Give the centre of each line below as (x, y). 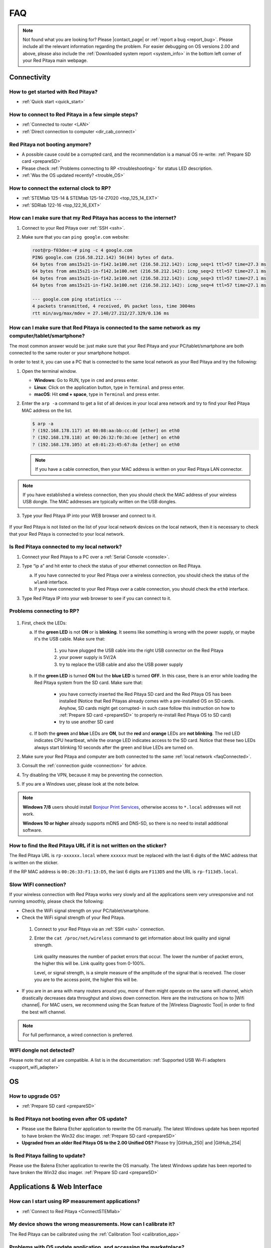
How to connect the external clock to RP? (60, 188)
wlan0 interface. (51, 582)
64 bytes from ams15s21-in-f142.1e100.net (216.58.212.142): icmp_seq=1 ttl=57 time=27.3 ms (149, 264)
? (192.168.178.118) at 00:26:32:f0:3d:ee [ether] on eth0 (106, 438)
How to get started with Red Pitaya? (53, 91)
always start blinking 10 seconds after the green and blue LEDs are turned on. (114, 747)
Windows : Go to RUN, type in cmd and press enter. (87, 380)
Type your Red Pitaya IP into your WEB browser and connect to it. (89, 515)
